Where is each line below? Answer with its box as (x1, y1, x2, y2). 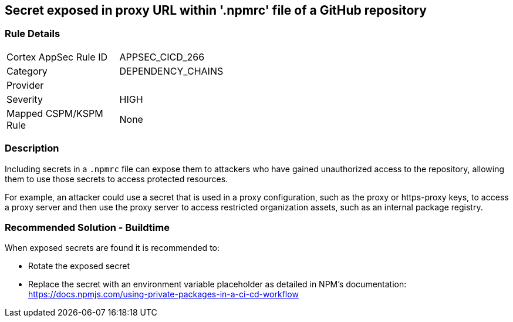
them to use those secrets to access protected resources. (5, 173, 228, 184)
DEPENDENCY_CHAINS (119, 65, 224, 77)
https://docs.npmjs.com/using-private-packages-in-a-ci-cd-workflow (28, 289, 299, 300)
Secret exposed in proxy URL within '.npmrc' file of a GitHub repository (5, 3, 427, 18)
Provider (6, 79, 44, 91)
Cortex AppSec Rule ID (6, 51, 108, 63)
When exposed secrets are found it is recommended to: (5, 243, 220, 253)
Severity (6, 93, 43, 105)
